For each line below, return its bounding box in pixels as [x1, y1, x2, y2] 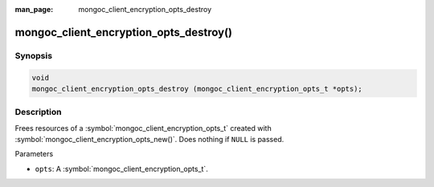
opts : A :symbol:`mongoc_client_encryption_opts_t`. [35, 164, 208, 173]
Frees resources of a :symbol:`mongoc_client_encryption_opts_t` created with [14, 123, 272, 132]
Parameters [14, 149, 54, 159]
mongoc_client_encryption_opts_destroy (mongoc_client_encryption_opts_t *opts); [31, 84, 363, 93]
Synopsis [14, 50, 52, 61]
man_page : [14, 5, 54, 14]
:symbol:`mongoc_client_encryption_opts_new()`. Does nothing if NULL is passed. [14, 135, 285, 144]
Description [14, 107, 62, 118]
